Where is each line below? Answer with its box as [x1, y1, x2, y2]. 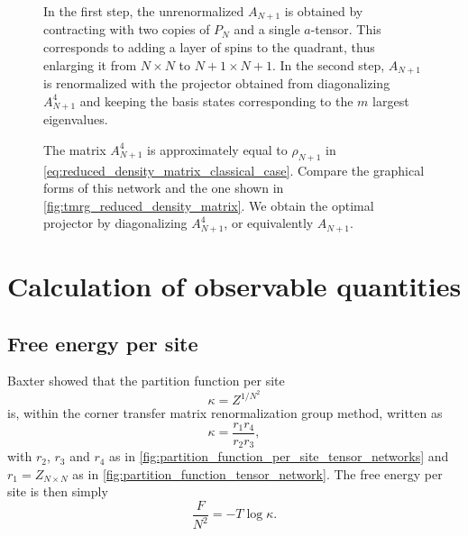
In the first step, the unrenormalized [43, 2, 244, 20]
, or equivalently [224, 213, 314, 232]
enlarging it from [43, 55, 137, 74]
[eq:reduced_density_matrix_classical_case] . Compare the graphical [43, 160, 425, 179]
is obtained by [284, 2, 363, 20]
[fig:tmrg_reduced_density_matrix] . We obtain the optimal [43, 195, 374, 214]
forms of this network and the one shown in [43, 178, 284, 197]
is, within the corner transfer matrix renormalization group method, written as [7, 404, 443, 422]
